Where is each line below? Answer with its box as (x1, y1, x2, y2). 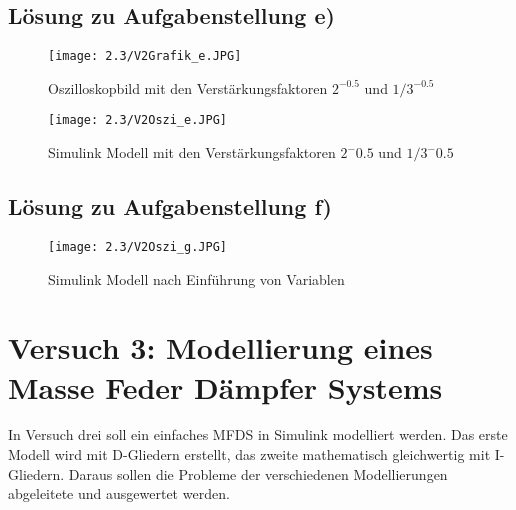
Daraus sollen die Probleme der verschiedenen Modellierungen (68, 463, 448, 484)
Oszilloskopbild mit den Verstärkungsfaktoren (48, 77, 328, 98)
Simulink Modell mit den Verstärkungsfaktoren (48, 142, 336, 163)
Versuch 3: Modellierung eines (8, 327, 433, 368)
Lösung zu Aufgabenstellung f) (8, 191, 332, 222)
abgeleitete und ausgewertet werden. (8, 483, 230, 504)
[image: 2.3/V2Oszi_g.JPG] (48, 239, 227, 254)
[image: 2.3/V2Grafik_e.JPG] (48, 49, 242, 64)
